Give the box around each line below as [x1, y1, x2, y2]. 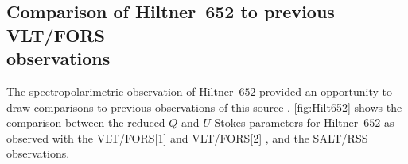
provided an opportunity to [259, 82, 393, 99]
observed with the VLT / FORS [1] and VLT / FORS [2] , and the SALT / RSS [6, 129, 368, 146]
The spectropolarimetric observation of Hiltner [6, 82, 234, 99]
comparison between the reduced [6, 114, 165, 131]
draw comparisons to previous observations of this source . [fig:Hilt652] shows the [6, 98, 402, 115]
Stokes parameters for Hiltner [214, 114, 359, 131]
